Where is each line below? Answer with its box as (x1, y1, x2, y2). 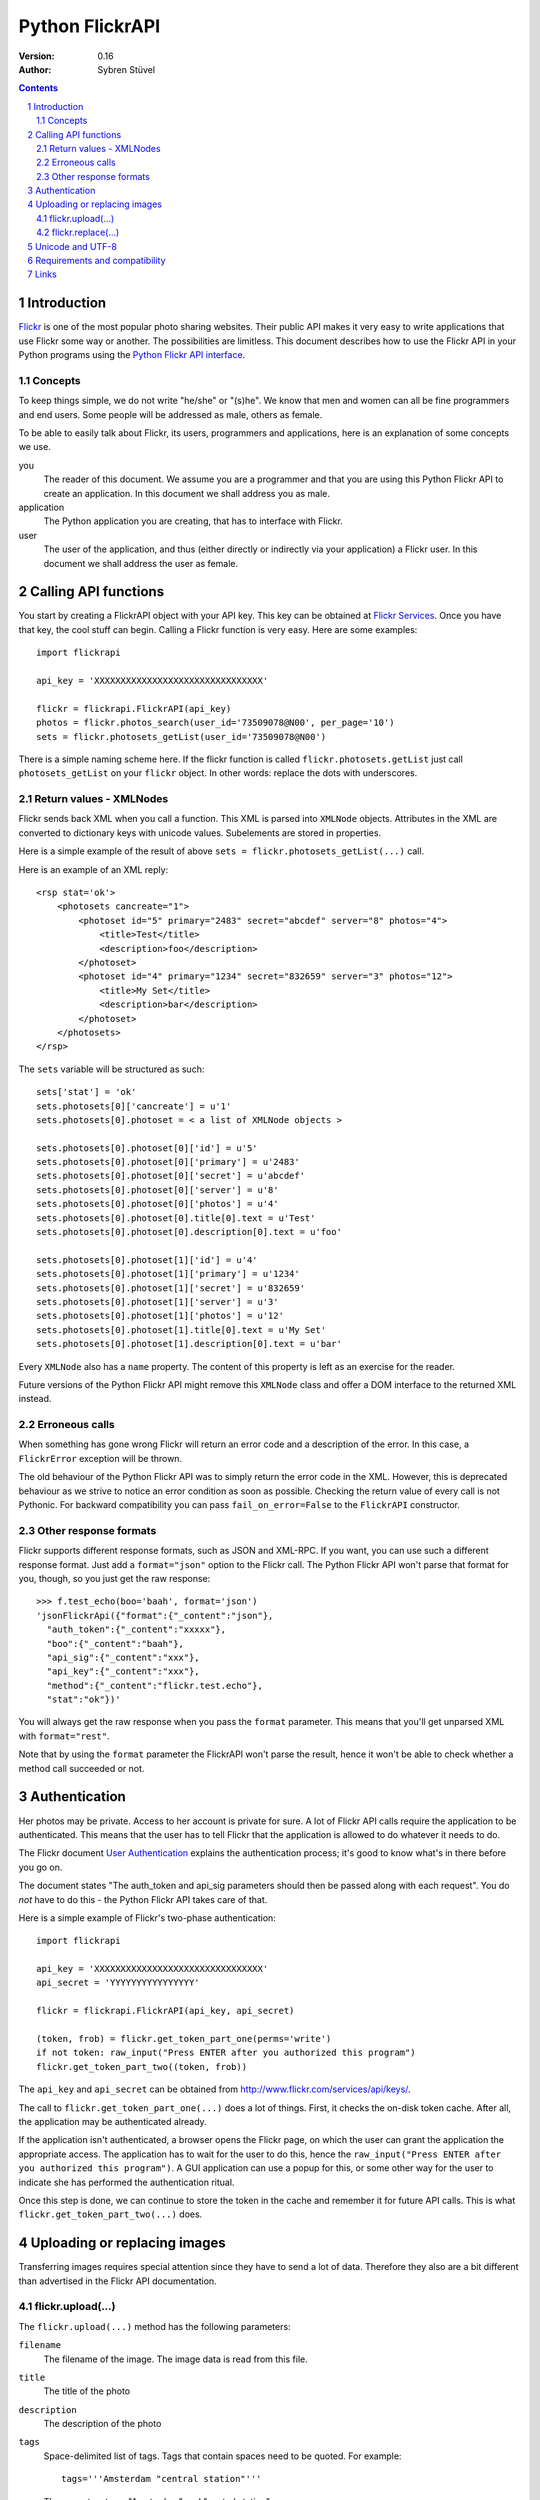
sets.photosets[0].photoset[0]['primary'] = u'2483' (36, 1156, 300, 1168)
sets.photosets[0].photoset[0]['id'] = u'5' (36, 1142, 259, 1154)
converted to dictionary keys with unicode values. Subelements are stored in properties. (18, 826, 382, 839)
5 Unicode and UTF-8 (27, 240, 117, 252)
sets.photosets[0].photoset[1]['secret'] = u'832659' (36, 1282, 305, 1294)
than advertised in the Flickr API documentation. (18, 2275, 217, 2287)
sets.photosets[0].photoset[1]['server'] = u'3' (36, 1296, 279, 1307)
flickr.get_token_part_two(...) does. (18, 2208, 203, 2220)
